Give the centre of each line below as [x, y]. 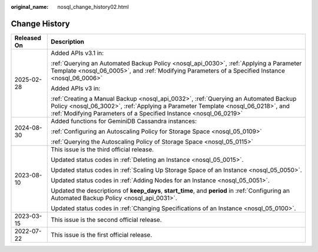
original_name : [30, 7]
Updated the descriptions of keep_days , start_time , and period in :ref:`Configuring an [170, 190]
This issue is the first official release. [102, 234]
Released [28, 38]
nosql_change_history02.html [93, 7]
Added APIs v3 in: [76, 88]
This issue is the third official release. [102, 149]
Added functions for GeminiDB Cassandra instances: [124, 121]
